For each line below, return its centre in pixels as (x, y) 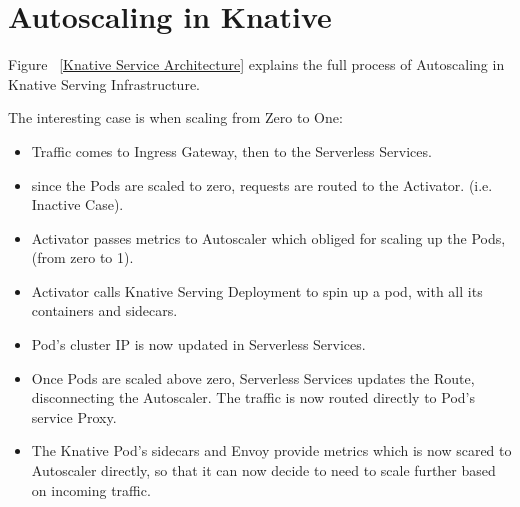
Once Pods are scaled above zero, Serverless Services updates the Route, (253, 377)
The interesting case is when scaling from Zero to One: (175, 117)
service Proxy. (74, 416)
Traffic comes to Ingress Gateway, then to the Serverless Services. (231, 150)
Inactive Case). (77, 204)
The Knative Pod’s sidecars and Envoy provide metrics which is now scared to (271, 450)
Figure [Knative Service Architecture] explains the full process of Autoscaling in (256, 64)
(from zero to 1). (82, 257)
